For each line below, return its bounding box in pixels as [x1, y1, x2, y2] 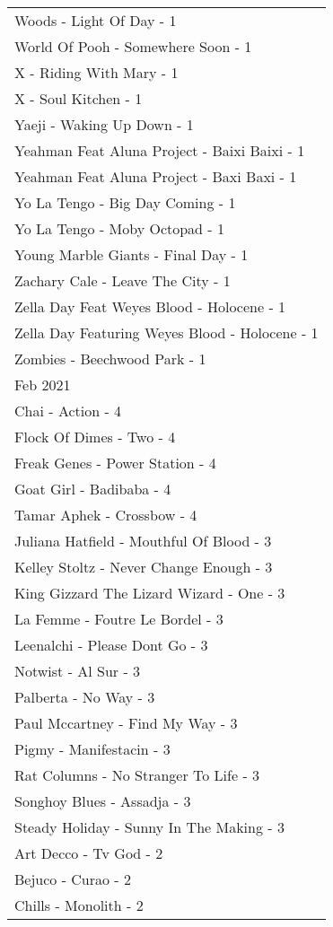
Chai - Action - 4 [14, 400, 122, 421]
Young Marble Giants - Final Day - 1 [14, 244, 249, 265]
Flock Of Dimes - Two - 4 [14, 426, 176, 447]
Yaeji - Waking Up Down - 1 [14, 114, 194, 135]
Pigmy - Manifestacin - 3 [14, 739, 171, 759]
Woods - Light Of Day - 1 [14, 10, 177, 31]
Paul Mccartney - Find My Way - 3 [14, 713, 238, 733]
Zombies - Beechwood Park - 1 [14, 348, 206, 369]
